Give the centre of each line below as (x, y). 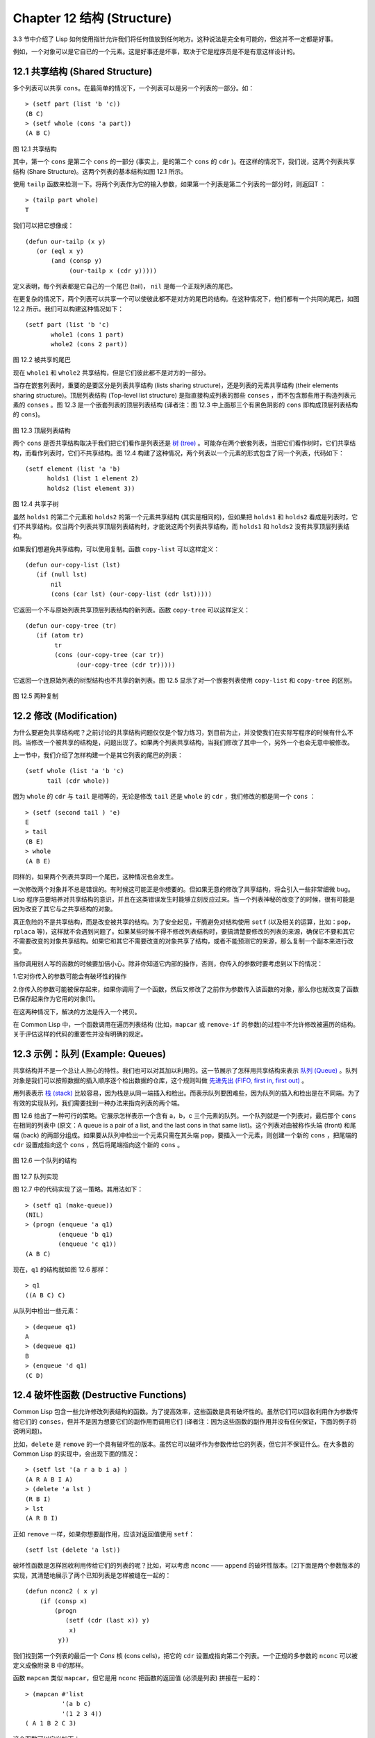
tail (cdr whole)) (78, 781)
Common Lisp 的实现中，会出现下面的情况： (76, 1454)
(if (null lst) (62, 575)
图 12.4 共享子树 (36, 504)
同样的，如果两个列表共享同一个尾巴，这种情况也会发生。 (95, 877)
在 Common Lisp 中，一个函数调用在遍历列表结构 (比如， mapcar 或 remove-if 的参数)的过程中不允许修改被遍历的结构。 (186, 1025)
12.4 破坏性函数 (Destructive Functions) (100, 1395)
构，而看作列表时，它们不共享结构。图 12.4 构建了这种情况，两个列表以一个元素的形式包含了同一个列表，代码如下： (179, 453)
